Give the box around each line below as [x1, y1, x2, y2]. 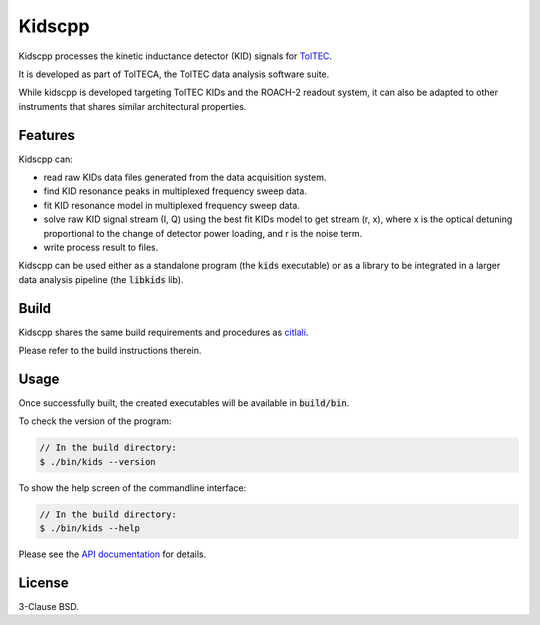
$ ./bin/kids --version [39, 456, 157, 467]
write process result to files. [43, 241, 159, 253]
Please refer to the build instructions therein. [18, 345, 202, 357]
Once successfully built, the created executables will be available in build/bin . [18, 396, 350, 409]
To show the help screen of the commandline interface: [18, 481, 247, 494]
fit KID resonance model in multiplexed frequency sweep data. [43, 199, 300, 211]
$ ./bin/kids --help [39, 523, 140, 534]
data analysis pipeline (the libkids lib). [18, 273, 184, 285]
